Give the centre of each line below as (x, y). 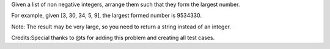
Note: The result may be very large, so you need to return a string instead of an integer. (121, 27)
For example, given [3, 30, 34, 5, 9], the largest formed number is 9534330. (106, 16)
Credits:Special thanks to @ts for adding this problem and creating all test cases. (113, 38)
